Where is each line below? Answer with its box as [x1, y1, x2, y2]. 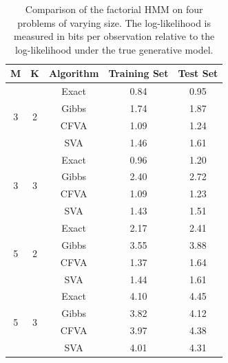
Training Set [108, 66, 169, 80]
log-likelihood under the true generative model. [14, 42, 214, 56]
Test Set [178, 66, 218, 80]
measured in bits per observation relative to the [14, 29, 215, 43]
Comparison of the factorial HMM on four [25, 2, 203, 16]
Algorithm [48, 66, 99, 80]
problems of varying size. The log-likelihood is [17, 15, 211, 30]
